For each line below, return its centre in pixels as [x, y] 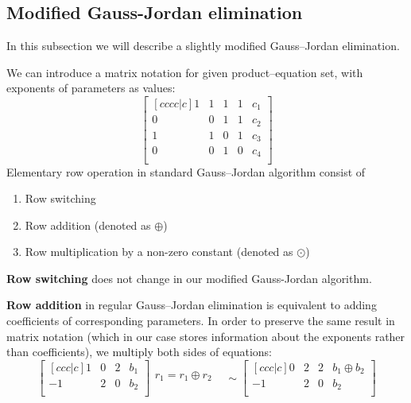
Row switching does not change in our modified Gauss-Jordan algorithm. [189, 278]
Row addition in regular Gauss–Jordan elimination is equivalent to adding [192, 305]
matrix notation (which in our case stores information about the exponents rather [206, 336]
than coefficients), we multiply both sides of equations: [139, 352]
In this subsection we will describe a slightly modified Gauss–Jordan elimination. [203, 46]
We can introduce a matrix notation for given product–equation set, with [185, 72]
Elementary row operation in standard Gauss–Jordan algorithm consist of [186, 171]
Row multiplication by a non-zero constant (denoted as [159, 252]
